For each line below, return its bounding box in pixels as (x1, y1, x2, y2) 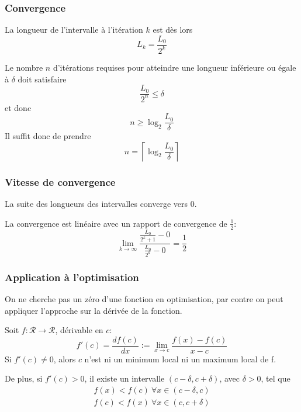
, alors (53, 352, 76, 365)
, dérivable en (55, 324, 103, 336)
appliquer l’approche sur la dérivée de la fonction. (5, 304, 182, 316)
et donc (5, 101, 32, 113)
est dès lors (153, 23, 193, 36)
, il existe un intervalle (84, 372, 165, 385)
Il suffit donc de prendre (5, 130, 91, 142)
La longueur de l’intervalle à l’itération (5, 23, 143, 36)
